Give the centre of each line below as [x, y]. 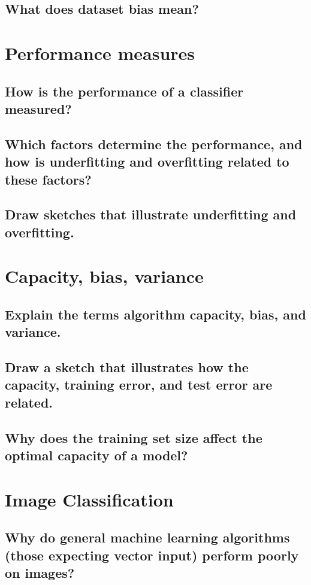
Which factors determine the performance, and [154, 144]
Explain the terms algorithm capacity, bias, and [155, 314]
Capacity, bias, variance [104, 276]
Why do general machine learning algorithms [147, 537]
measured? [38, 108]
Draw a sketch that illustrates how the [127, 367]
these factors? [48, 179]
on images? [40, 572]
